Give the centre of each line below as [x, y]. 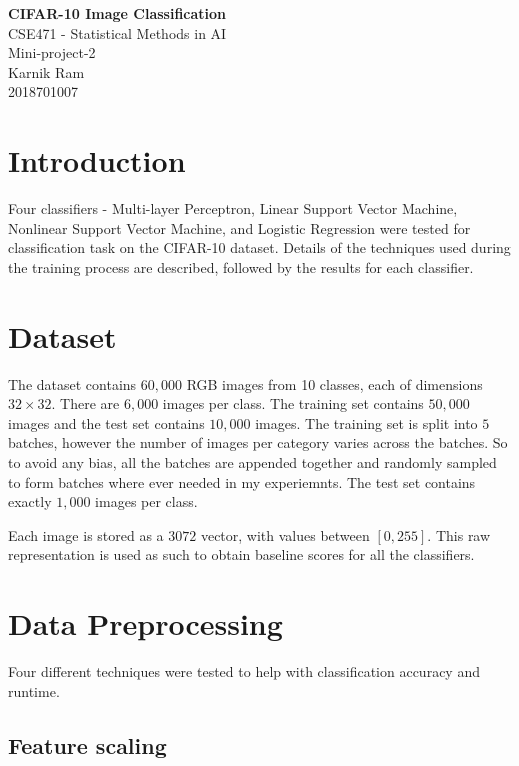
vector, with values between [285, 534]
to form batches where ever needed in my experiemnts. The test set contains [242, 481]
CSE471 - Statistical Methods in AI [117, 32]
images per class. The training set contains [293, 403]
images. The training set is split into [366, 422]
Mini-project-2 [52, 52]
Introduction [97, 160]
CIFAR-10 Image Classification [117, 13]
